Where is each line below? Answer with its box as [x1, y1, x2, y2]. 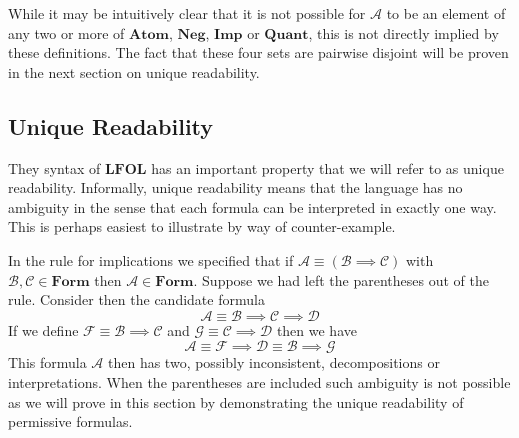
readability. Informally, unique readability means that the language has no [8, 177, 463, 198]
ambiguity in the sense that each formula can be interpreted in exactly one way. [8, 196, 497, 217]
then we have [276, 319, 357, 340]
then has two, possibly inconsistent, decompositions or [108, 352, 440, 373]
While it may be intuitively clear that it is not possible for [8, 3, 366, 23]
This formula [8, 352, 87, 373]
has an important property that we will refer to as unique [151, 157, 504, 178]
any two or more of [8, 22, 125, 43]
